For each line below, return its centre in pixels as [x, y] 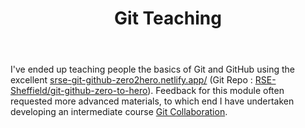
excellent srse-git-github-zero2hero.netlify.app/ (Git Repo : [131, 80]
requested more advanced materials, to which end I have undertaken [152, 101]
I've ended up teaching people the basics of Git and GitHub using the [152, 69]
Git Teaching [168, 18]
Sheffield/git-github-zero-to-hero [79, 91]
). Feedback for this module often [216, 91]
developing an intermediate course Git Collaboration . [119, 112]
